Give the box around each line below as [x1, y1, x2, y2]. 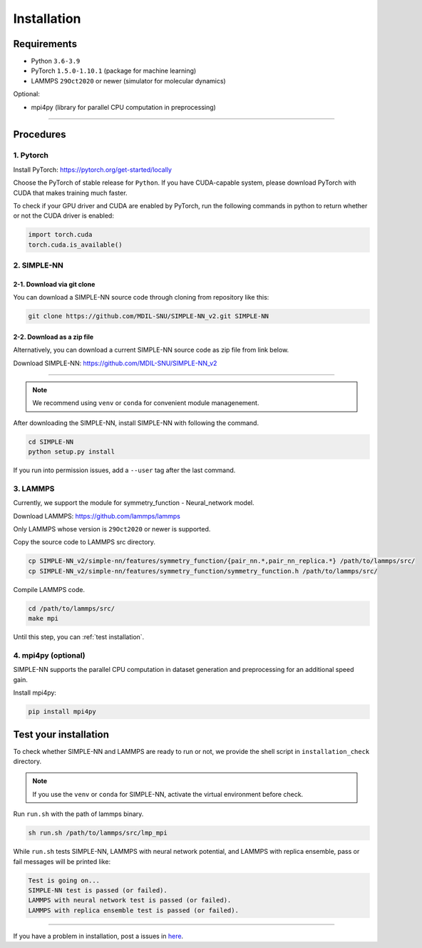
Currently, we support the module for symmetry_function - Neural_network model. [13, 499, 254, 507]
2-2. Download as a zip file [13, 332, 94, 341]
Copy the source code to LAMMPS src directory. [13, 538, 156, 546]
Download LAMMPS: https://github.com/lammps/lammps [13, 511, 181, 520]
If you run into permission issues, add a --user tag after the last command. [13, 466, 236, 474]
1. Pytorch [13, 151, 49, 160]
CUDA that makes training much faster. [13, 188, 128, 197]
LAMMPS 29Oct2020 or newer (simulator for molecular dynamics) [31, 76, 226, 85]
